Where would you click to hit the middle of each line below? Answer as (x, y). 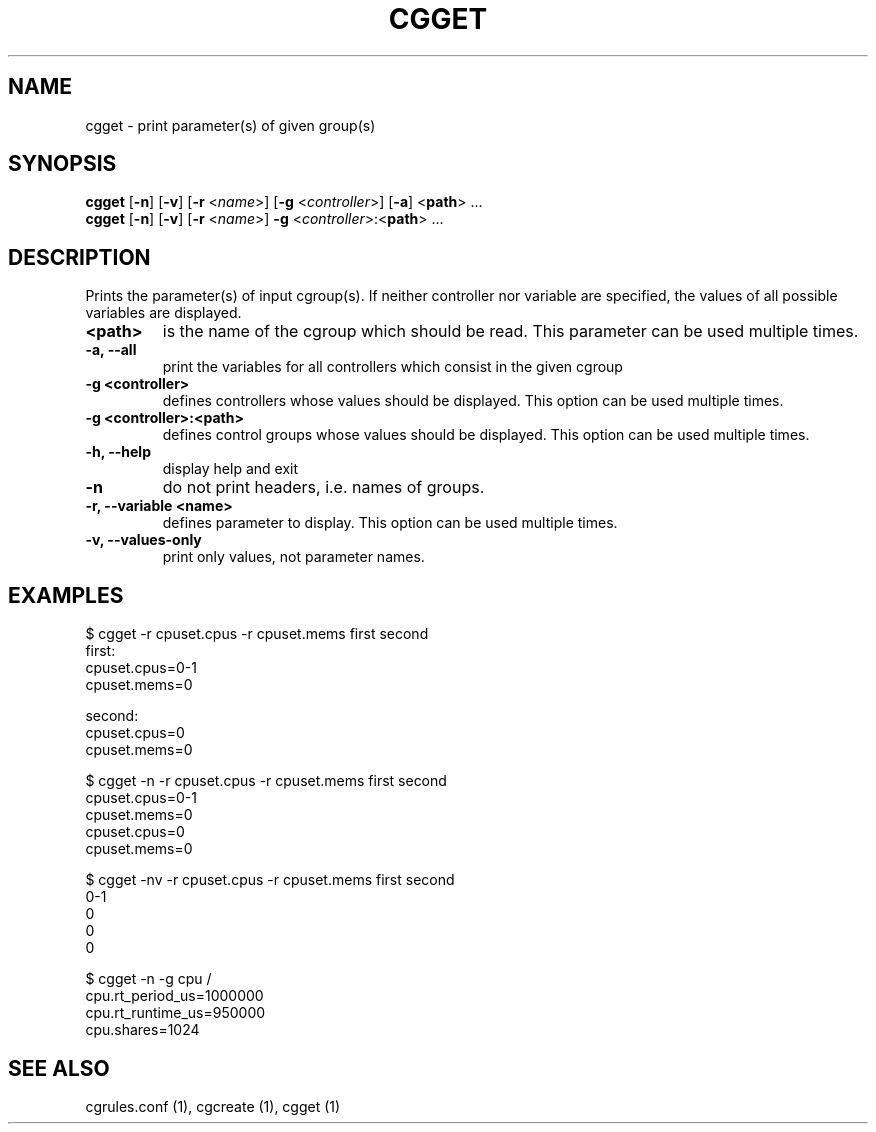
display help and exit (230, 469)
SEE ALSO (59, 1068)
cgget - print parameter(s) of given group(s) (230, 125)
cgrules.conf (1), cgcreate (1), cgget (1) (213, 1106)
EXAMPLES (66, 595)
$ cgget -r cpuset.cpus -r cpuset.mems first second (257, 634)
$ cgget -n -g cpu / (148, 979)
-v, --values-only (143, 540)
